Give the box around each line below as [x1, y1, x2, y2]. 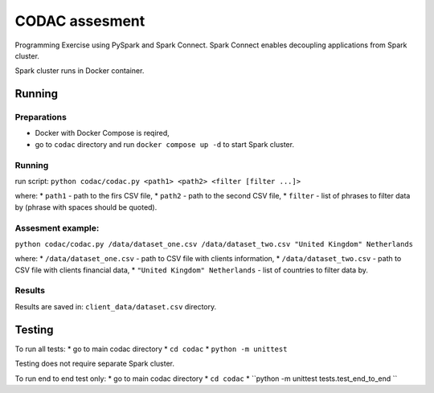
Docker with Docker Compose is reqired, [35, 129, 170, 138]
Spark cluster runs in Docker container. [14, 66, 145, 76]
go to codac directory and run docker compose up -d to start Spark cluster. [35, 139, 295, 149]
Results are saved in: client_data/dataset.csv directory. [14, 301, 217, 311]
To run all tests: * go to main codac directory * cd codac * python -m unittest [14, 344, 288, 354]
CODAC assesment [14, 12, 145, 30]
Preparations [14, 112, 68, 123]
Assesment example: [14, 222, 100, 233]
